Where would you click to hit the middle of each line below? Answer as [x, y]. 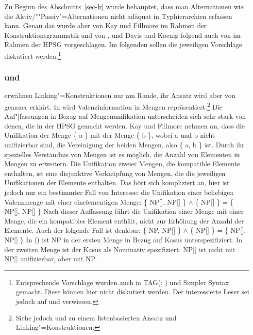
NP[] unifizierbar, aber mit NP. [51, 259]
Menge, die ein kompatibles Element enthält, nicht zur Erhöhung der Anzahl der [124, 220]
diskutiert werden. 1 [33, 55]
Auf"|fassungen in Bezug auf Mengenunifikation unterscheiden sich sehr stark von [125, 116]
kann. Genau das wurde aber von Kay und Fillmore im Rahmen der [106, 25]
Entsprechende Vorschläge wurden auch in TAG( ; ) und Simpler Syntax [122, 282]
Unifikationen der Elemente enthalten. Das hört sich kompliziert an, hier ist [117, 183]
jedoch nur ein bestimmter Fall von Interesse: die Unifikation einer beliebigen [119, 192]
